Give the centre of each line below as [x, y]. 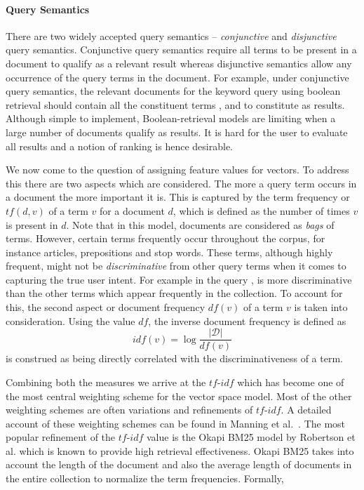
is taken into [321, 307]
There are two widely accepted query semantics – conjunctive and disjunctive [171, 35]
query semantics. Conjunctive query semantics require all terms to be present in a [181, 49]
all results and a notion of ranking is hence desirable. [120, 146]
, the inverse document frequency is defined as [247, 320]
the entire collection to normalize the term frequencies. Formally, [145, 478]
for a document [132, 210]
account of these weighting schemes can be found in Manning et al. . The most [176, 423]
